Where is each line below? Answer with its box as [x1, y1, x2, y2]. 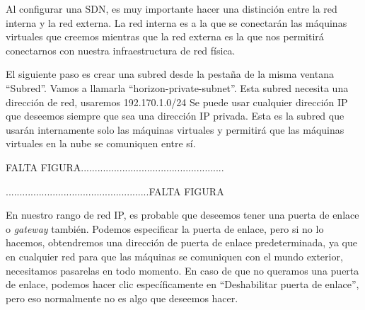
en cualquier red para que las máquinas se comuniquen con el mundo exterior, [6, 248, 343, 263]
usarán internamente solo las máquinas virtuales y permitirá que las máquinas [6, 122, 344, 137]
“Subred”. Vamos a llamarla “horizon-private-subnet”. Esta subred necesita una [6, 80, 349, 95]
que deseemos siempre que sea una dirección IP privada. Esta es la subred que [6, 108, 344, 123]
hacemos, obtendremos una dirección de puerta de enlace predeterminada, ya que [6, 235, 357, 250]
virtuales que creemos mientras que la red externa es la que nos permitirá [6, 29, 324, 44]
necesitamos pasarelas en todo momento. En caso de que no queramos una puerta [6, 263, 359, 277]
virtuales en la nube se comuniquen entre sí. [6, 136, 196, 151]
